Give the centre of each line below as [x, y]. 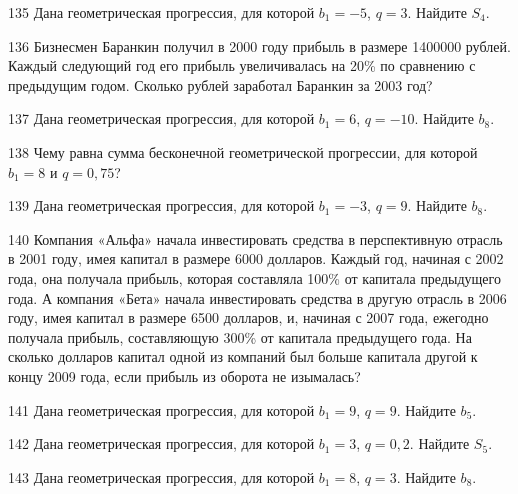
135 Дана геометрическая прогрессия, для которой [161, 12]
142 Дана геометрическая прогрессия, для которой [161, 443]
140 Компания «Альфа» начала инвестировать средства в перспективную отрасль [255, 238]
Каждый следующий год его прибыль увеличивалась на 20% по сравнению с [242, 65]
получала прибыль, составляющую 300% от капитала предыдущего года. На [240, 336]
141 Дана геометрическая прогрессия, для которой [161, 409]
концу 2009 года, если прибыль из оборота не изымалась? [184, 375]
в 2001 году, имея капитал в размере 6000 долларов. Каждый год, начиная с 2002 [256, 258]
